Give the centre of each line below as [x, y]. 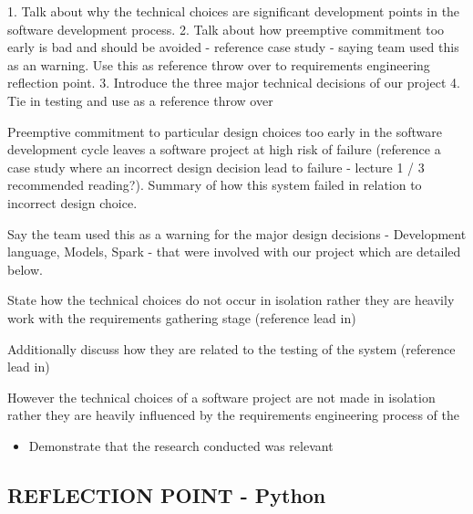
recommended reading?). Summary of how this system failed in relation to [215, 185]
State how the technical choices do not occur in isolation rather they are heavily [231, 300]
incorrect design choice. [72, 202]
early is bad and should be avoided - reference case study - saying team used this [233, 47]
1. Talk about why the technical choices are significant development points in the [234, 11]
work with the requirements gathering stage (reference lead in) [182, 317]
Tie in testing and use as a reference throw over [140, 100]
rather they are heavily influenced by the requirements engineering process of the [233, 415]
